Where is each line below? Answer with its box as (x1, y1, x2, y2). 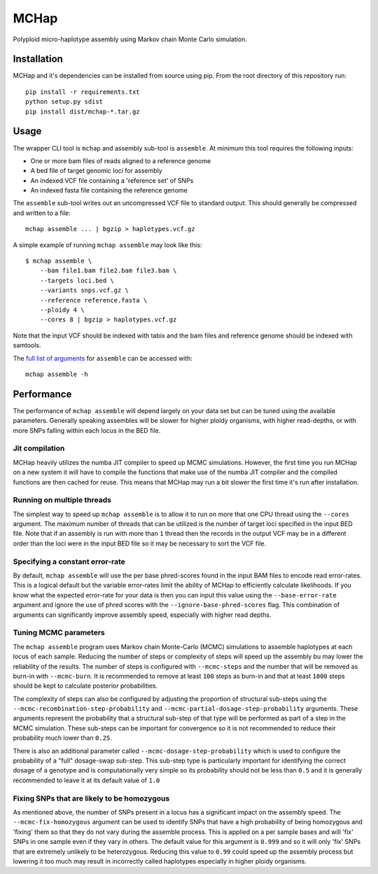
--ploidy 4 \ (39, 306, 85, 314)
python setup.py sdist (25, 98, 104, 106)
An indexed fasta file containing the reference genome (30, 186, 188, 195)
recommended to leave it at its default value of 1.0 (13, 776, 160, 784)
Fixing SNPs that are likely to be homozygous (13, 793, 170, 803)
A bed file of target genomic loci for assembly (30, 167, 162, 175)
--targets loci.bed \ (39, 277, 115, 284)
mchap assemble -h (25, 370, 89, 378)
